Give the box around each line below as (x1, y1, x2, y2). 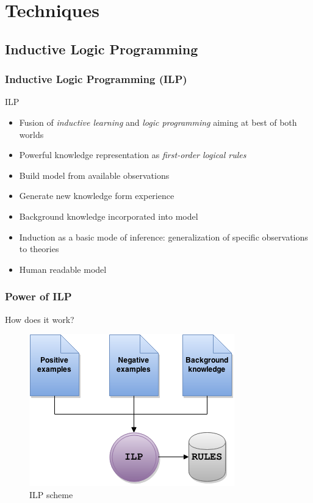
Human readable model (19, 262, 107, 275)
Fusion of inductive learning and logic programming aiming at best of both (19, 115, 297, 128)
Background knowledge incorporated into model (19, 209, 198, 222)
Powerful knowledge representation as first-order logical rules (19, 148, 246, 161)
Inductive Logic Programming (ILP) (5, 71, 187, 87)
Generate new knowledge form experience (19, 189, 174, 202)
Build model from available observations (19, 168, 170, 181)
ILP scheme (29, 488, 73, 501)
